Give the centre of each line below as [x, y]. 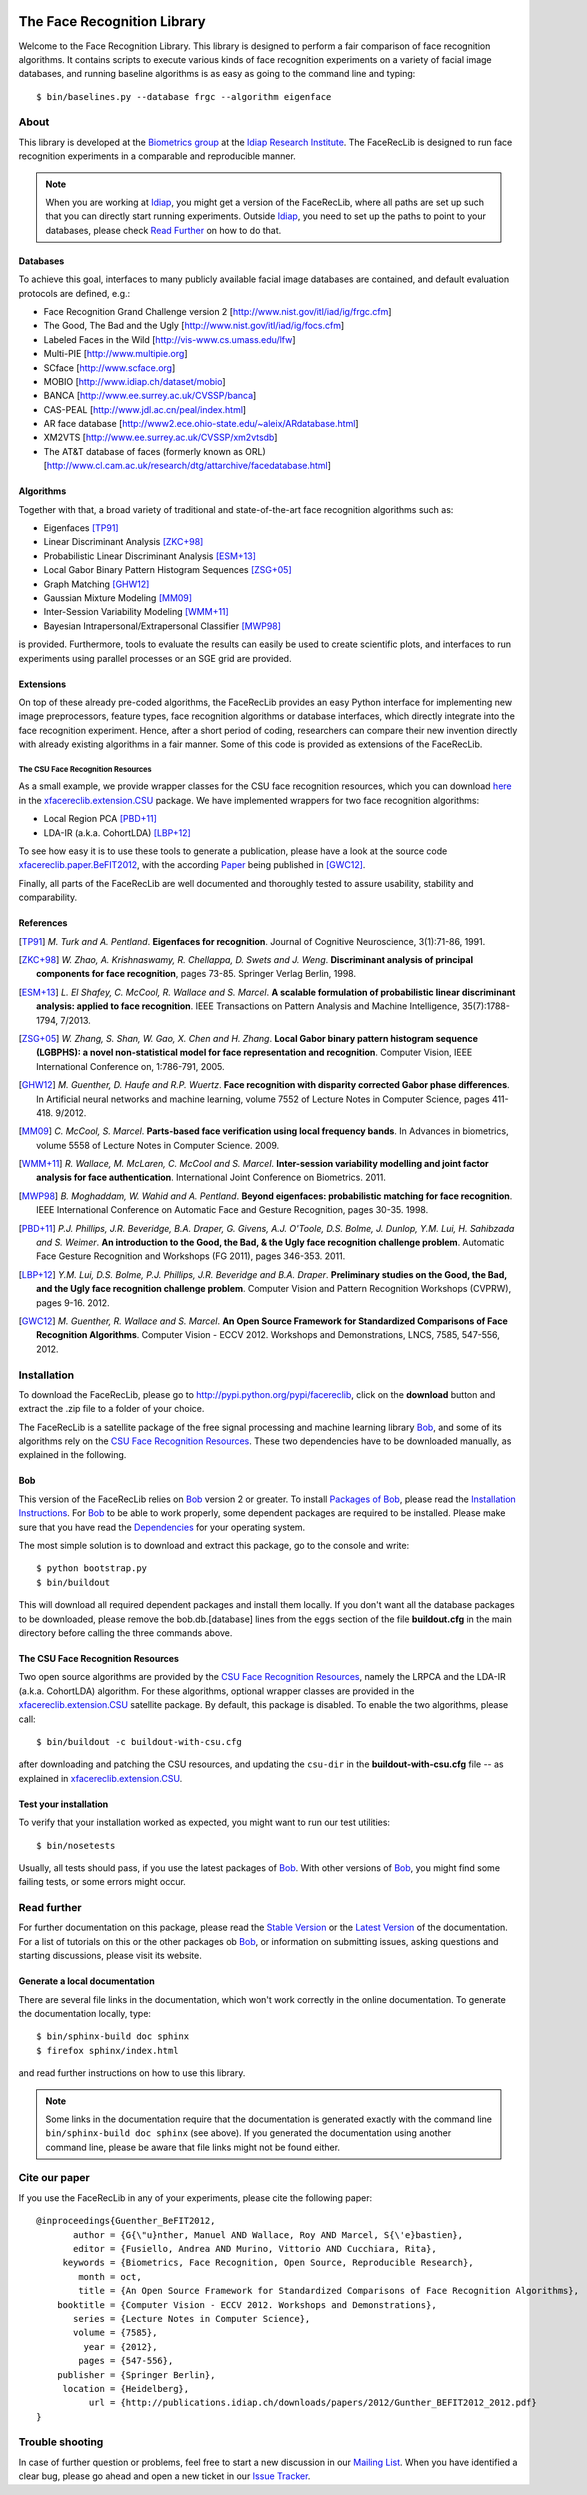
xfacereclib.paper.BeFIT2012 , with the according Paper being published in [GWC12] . [192, 865]
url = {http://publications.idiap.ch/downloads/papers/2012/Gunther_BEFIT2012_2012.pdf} [312, 2403]
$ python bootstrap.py [92, 1568]
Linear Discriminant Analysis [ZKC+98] [123, 542]
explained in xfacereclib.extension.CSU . [100, 1778]
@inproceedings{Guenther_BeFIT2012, [126, 2221]
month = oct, [110, 2276]
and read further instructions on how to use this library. [132, 2073]
